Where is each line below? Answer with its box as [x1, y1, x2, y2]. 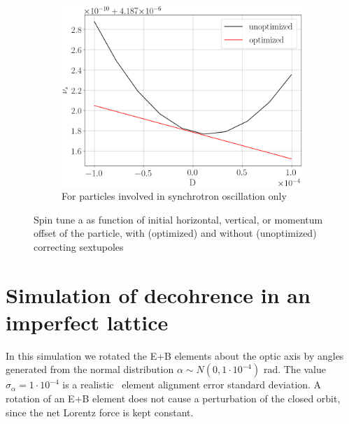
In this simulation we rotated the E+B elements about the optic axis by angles [6, 348, 344, 363]
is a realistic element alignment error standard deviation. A [62, 377, 322, 392]
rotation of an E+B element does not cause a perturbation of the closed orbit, [6, 391, 341, 406]
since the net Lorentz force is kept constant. [6, 404, 194, 419]
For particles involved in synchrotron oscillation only [62, 189, 287, 203]
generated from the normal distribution [6, 362, 174, 377]
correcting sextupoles [34, 239, 124, 254]
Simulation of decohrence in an [6, 280, 311, 309]
